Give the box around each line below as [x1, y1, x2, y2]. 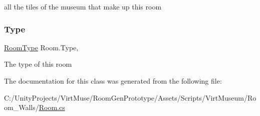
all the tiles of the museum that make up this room [4, 1, 162, 11]
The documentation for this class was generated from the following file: [4, 76, 222, 86]
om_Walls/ [4, 102, 39, 113]
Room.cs [39, 102, 65, 113]
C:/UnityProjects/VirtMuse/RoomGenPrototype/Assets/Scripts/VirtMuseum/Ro [4, 92, 256, 103]
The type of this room [4, 59, 72, 69]
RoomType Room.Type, [4, 42, 79, 52]
